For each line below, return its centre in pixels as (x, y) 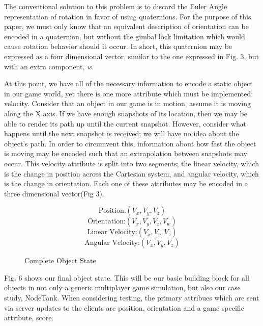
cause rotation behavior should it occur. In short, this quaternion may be (118, 46)
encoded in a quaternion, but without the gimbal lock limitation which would (125, 36)
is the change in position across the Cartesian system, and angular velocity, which (131, 173)
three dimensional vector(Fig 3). (54, 193)
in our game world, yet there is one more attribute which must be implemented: (129, 93)
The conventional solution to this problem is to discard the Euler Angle (116, 6)
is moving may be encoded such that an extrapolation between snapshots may (126, 153)
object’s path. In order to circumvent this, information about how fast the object (130, 143)
